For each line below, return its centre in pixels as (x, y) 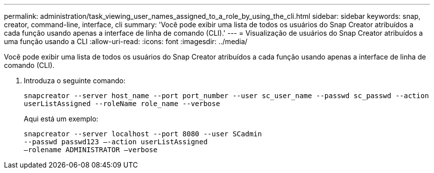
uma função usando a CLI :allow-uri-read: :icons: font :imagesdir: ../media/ (126, 41)
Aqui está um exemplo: (61, 119)
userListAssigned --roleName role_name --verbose (122, 104)
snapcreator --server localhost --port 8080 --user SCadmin (143, 134)
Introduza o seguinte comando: (75, 81)
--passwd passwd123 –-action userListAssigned (116, 142)
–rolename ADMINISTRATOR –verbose (91, 150)
